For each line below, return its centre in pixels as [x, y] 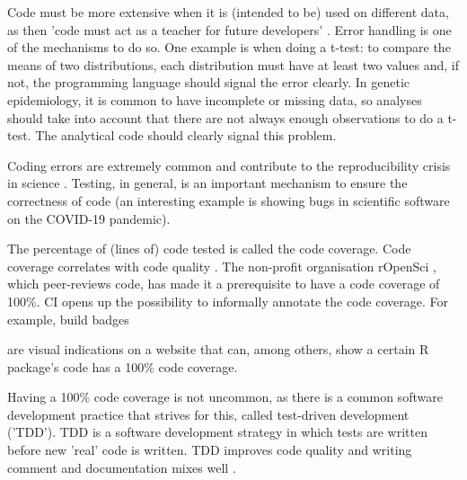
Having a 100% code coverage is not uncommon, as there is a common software [225, 397]
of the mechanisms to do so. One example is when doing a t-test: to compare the [229, 47]
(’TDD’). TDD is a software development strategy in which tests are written [217, 432]
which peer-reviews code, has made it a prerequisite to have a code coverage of [224, 284]
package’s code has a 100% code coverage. [123, 366]
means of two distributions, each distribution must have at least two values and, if [233, 64]
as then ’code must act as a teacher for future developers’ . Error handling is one [229, 29]
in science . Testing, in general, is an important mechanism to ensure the [207, 183]
